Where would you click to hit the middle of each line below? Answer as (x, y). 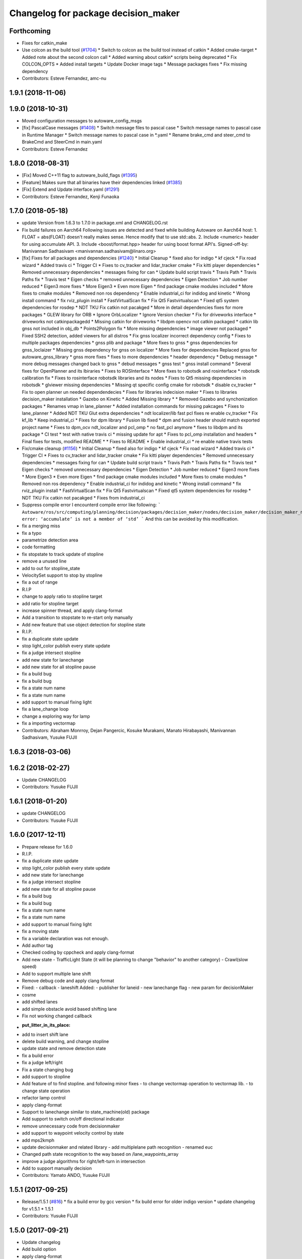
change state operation (46, 1091)
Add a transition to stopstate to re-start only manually (77, 617)
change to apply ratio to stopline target (62, 596)
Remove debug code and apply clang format (68, 981)
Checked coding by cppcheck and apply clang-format (78, 952)
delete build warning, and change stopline (65, 1041)
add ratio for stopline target (50, 603)
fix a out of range (40, 582)
